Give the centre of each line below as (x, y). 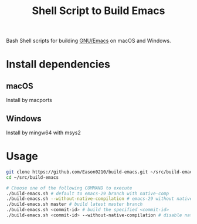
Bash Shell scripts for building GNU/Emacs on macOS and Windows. (89, 41)
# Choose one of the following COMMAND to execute (69, 188)
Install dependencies (58, 64)
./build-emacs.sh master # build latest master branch (74, 204)
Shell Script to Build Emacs (98, 11)
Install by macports (29, 100)
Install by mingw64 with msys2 (43, 133)
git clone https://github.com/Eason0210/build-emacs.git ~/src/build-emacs (101, 172)
